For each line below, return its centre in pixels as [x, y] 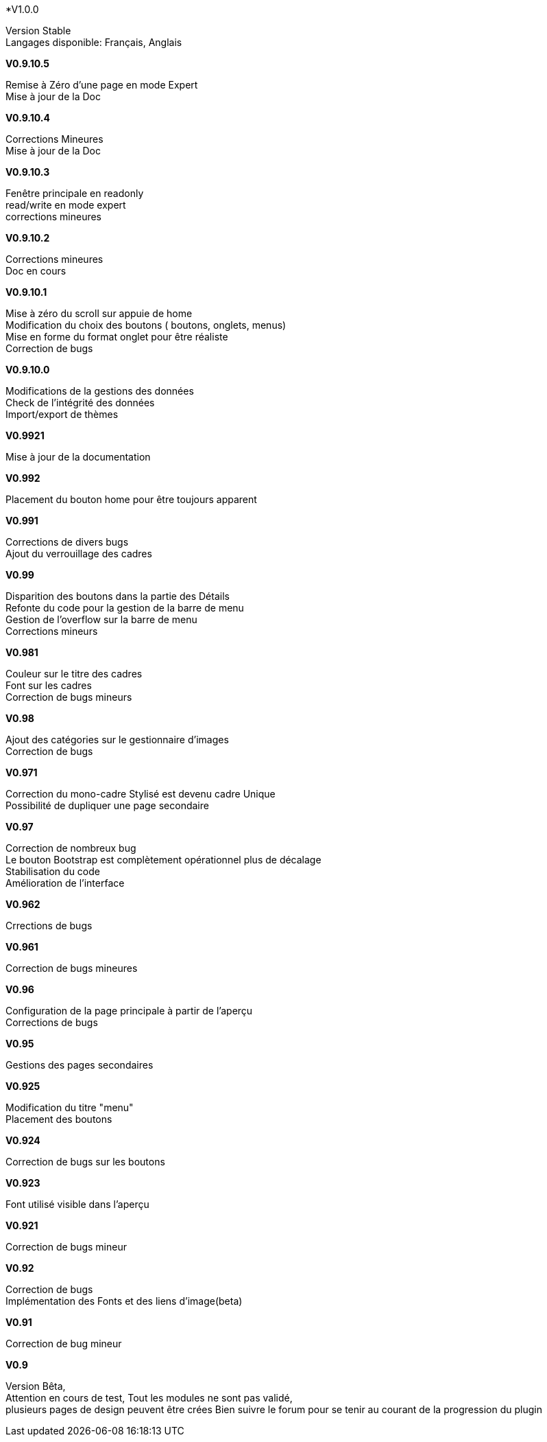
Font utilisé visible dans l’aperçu [77, 1204]
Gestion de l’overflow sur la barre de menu [101, 619]
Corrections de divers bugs [67, 542]
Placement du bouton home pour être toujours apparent [131, 499]
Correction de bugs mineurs [69, 697]
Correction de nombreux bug [71, 848]
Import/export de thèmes [62, 414]
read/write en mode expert [66, 205]
